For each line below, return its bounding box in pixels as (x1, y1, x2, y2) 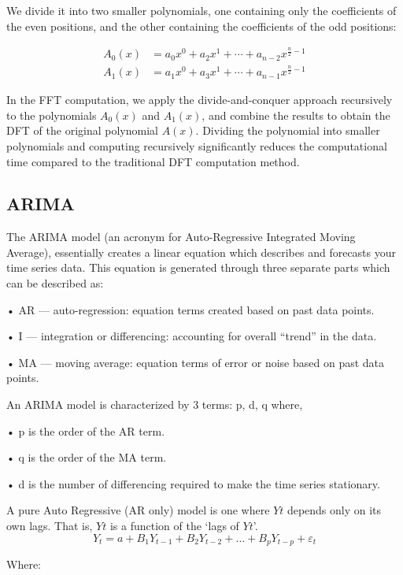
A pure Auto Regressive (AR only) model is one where (6, 502, 270, 518)
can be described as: (6, 275, 104, 291)
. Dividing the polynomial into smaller (195, 122, 380, 139)
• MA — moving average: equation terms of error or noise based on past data (6, 354, 385, 370)
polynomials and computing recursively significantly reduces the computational (6, 137, 387, 154)
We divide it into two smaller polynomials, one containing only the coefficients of (6, 2, 397, 18)
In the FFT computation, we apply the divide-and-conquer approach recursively (6, 91, 393, 108)
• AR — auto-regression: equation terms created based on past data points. (6, 301, 375, 317)
